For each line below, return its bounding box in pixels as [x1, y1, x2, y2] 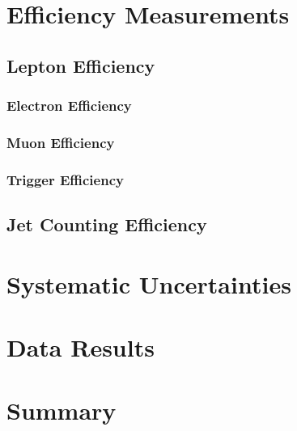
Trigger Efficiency [6, 169, 124, 189]
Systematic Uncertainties [6, 267, 291, 300]
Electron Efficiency [6, 95, 132, 116]
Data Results [6, 331, 155, 364]
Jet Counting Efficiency [6, 212, 207, 237]
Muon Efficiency [6, 132, 115, 152]
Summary [6, 394, 117, 427]
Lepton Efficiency [6, 53, 155, 78]
